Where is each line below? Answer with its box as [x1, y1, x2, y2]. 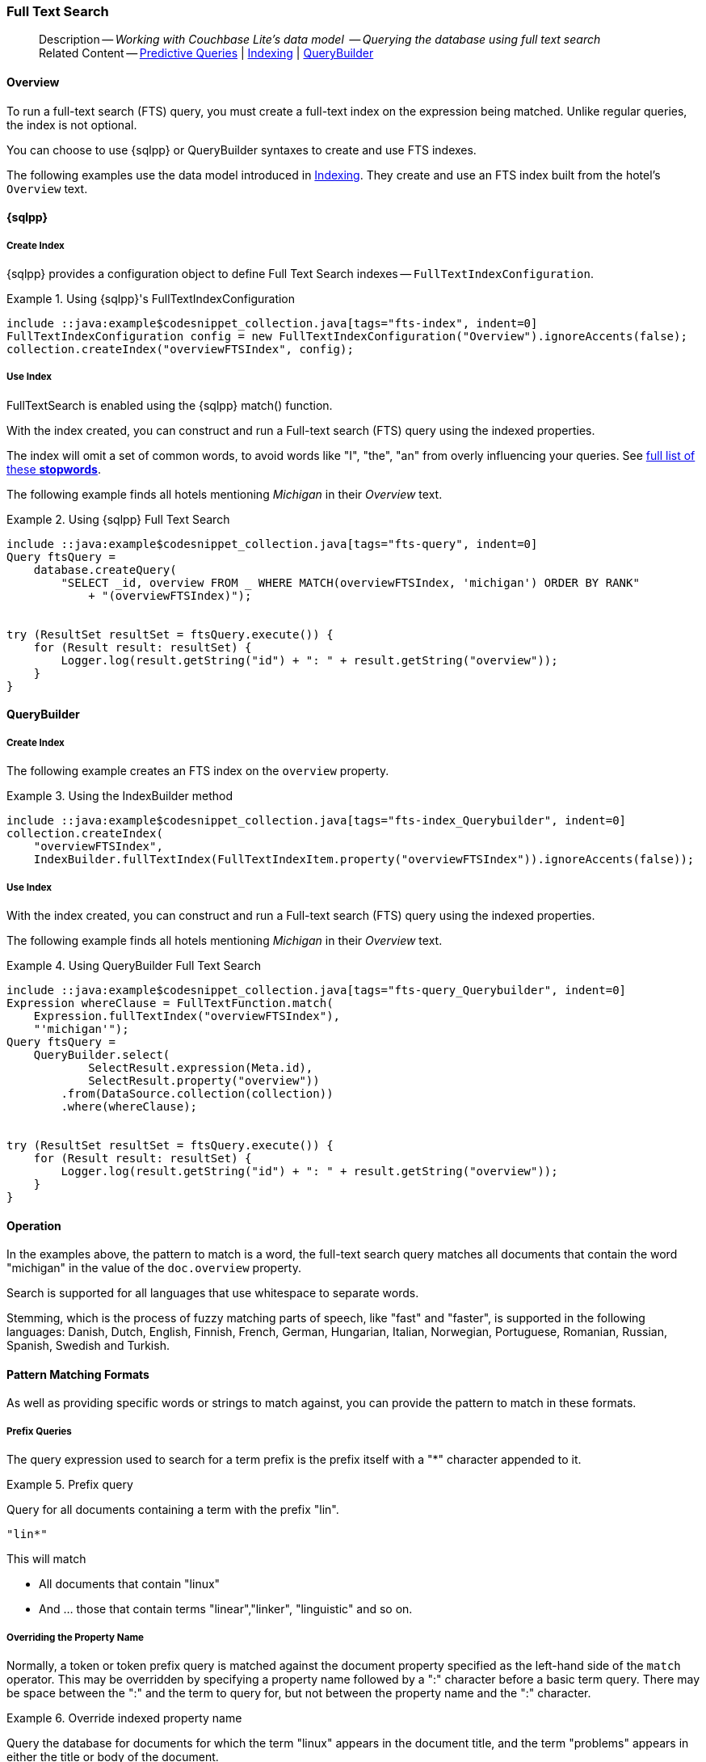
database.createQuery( [33, 563, 177, 576]
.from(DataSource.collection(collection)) [61, 1086, 334, 1100]
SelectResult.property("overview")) [88, 1073, 320, 1087]
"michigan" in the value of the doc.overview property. [6, 1261, 301, 1275]
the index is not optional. [6, 117, 137, 132]
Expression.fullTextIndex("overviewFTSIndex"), [33, 1009, 341, 1022]
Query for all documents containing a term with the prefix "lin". [6, 1503, 339, 1517]
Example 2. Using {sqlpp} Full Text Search [6, 512, 230, 526]
